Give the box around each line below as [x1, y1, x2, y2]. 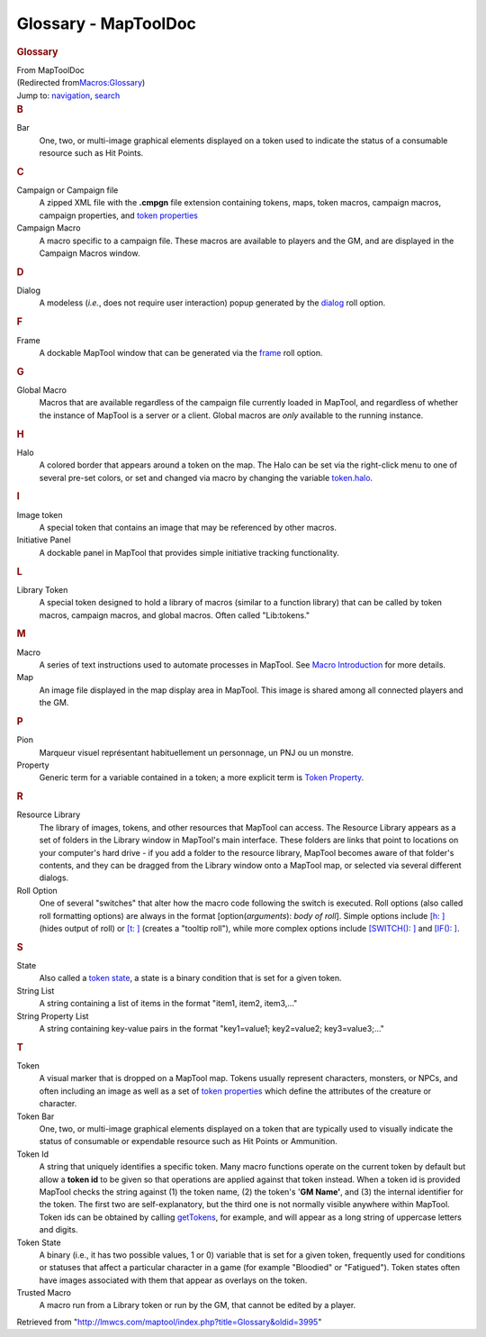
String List [16, 985, 55, 996]
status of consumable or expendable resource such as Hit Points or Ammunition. [39, 1136, 337, 1147]
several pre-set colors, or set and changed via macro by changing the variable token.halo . [39, 472, 373, 483]
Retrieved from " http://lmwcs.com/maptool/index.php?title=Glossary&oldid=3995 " [16, 1316, 322, 1327]
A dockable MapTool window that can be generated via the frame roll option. [39, 347, 323, 358]
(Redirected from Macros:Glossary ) [16, 77, 146, 88]
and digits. [39, 1224, 78, 1235]
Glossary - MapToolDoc [16, 14, 197, 33]
